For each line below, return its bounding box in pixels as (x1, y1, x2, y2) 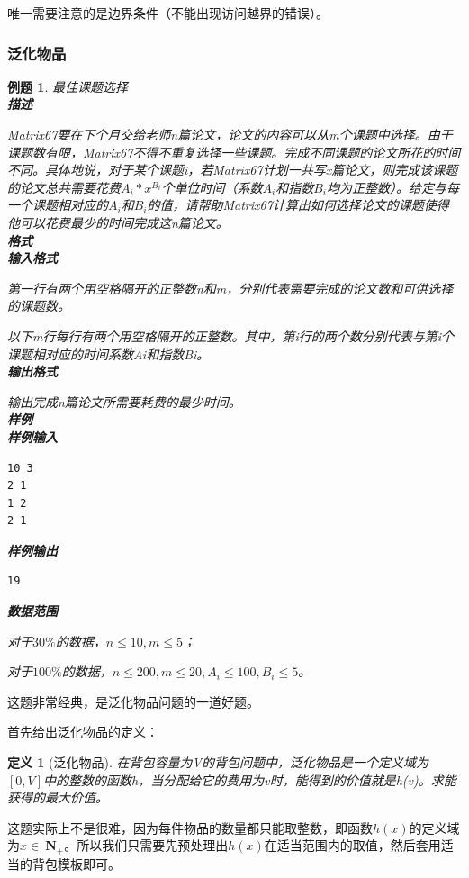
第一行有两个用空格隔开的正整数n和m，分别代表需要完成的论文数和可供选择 (7, 278, 454, 297)
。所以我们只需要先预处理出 (64, 836, 229, 855)
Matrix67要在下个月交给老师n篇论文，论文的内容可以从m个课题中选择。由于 (7, 125, 453, 143)
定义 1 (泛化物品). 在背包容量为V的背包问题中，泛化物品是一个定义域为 (7, 753, 428, 772)
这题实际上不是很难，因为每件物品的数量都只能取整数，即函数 (7, 818, 373, 837)
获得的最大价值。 (7, 788, 108, 807)
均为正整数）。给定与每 (327, 177, 460, 196)
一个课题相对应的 (7, 195, 108, 214)
